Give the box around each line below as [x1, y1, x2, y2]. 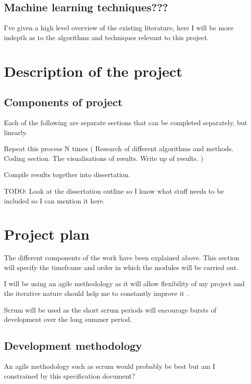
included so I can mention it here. [4, 195, 105, 205]
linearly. [4, 127, 28, 137]
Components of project [4, 94, 123, 110]
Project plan [4, 224, 90, 244]
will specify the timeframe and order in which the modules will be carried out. [4, 262, 239, 272]
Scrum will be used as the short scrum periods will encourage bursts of [4, 304, 216, 315]
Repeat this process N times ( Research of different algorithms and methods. [4, 143, 234, 154]
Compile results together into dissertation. [4, 169, 131, 180]
